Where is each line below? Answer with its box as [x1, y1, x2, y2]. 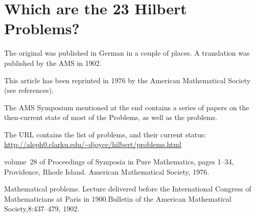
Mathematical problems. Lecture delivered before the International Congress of [4, 183, 251, 194]
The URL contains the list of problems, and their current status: [4, 129, 206, 139]
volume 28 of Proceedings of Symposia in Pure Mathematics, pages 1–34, [4, 156, 234, 167]
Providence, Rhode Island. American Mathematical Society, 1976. [4, 166, 210, 177]
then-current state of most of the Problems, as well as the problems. [4, 112, 217, 123]
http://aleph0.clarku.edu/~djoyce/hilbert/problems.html [4, 139, 181, 150]
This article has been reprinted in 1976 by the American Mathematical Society [4, 75, 251, 85]
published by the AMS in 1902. [4, 57, 102, 68]
